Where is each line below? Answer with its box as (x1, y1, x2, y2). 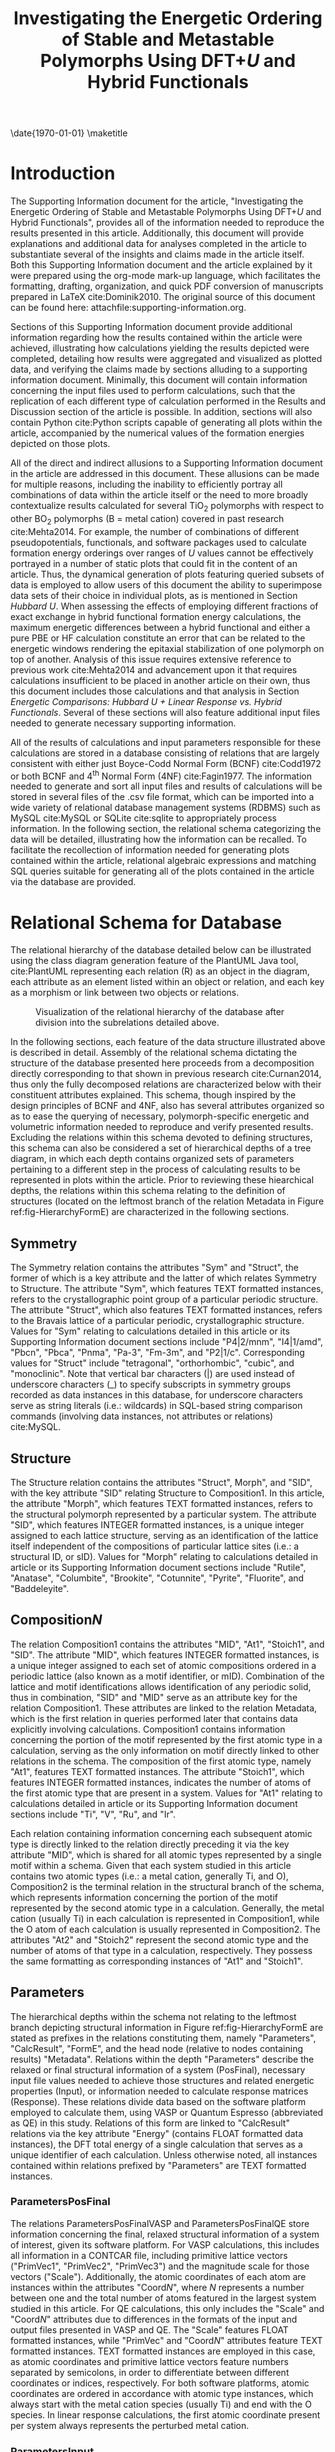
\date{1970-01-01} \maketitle (10, 127, 128, 139)
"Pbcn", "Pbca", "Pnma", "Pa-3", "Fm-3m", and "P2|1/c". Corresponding (10, 1347, 305, 1359)
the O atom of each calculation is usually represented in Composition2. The (10, 1923, 321, 1935)
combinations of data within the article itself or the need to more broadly (10, 489, 309, 501)
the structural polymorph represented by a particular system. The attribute (10, 1508, 317, 1520)
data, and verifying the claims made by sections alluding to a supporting (10, 363, 308, 376)
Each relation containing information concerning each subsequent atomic (10, 1827, 313, 1839)
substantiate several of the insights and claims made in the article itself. (10, 248, 305, 261)
